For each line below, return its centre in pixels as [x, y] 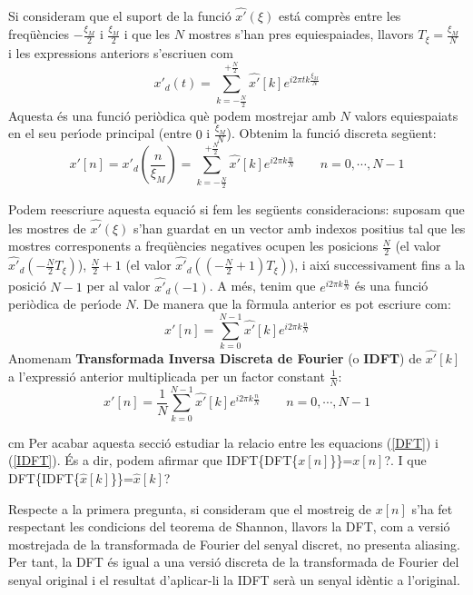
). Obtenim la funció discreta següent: [331, 133]
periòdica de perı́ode [65, 304]
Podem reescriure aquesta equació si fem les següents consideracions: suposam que [236, 209]
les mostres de [47, 228]
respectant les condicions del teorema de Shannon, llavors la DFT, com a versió [229, 526]
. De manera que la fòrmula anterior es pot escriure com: [293, 304]
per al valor [118, 286]
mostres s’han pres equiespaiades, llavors [301, 34]
